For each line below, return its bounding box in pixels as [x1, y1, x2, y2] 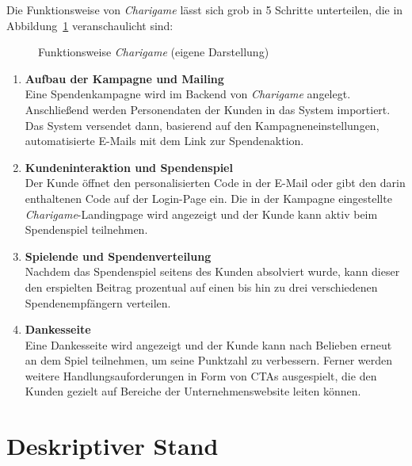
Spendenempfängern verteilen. [25, 294, 171, 311]
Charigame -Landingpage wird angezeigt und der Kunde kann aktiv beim [25, 205, 378, 222]
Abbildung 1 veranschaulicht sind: [6, 17, 174, 33]
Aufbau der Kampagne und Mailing [25, 70, 224, 86]
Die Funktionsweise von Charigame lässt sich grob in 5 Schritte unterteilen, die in [6, 2, 403, 17]
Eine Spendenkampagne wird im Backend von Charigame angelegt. [25, 86, 351, 102]
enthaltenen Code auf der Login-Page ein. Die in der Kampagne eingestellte [25, 189, 392, 206]
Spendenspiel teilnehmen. [25, 221, 148, 238]
